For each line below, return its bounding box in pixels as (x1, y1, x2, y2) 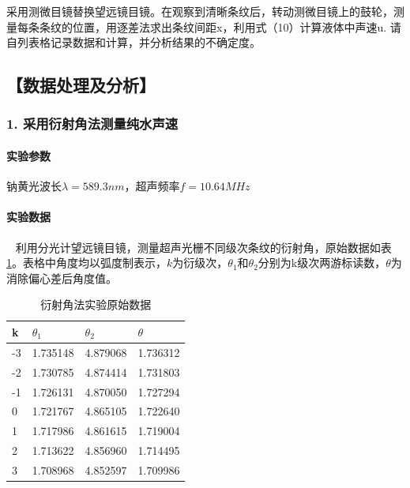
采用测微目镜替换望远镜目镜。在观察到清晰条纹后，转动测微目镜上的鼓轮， (6, 3, 393, 19)
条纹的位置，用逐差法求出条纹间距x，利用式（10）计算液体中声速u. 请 (39, 18, 401, 35)
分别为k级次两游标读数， (258, 254, 386, 271)
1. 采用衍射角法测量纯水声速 (6, 114, 179, 133)
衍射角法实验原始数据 (40, 296, 152, 313)
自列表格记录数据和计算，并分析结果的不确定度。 (6, 34, 261, 51)
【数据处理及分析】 (6, 73, 156, 97)
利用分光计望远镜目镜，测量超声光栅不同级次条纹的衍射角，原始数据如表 (15, 238, 392, 255)
